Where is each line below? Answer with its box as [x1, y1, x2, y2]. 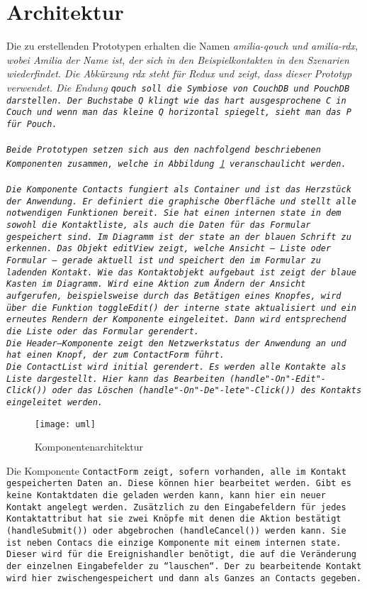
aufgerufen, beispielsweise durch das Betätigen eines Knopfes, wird [6, 290, 341, 301]
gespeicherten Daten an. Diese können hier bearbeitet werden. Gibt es [6, 478, 351, 489]
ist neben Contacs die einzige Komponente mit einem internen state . [6, 537, 341, 548]
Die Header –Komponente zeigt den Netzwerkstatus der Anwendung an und [6, 338, 346, 348]
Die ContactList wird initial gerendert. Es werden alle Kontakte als [6, 361, 346, 372]
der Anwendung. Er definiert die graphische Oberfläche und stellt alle [6, 196, 356, 207]
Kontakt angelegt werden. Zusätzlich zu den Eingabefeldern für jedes [6, 502, 346, 512]
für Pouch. [6, 119, 57, 129]
